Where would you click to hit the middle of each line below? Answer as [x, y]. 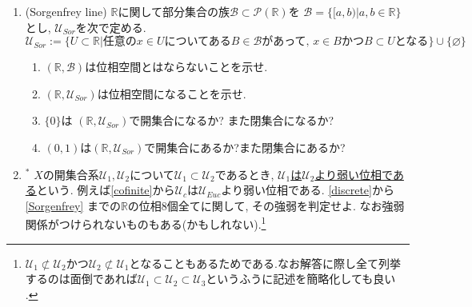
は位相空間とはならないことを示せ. [176, 67]
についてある [198, 42]
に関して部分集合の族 [174, 11]
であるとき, [244, 174]
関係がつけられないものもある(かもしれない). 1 [146, 223]
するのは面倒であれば [81, 279]
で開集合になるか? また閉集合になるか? [232, 120]
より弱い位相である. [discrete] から [308, 190]
